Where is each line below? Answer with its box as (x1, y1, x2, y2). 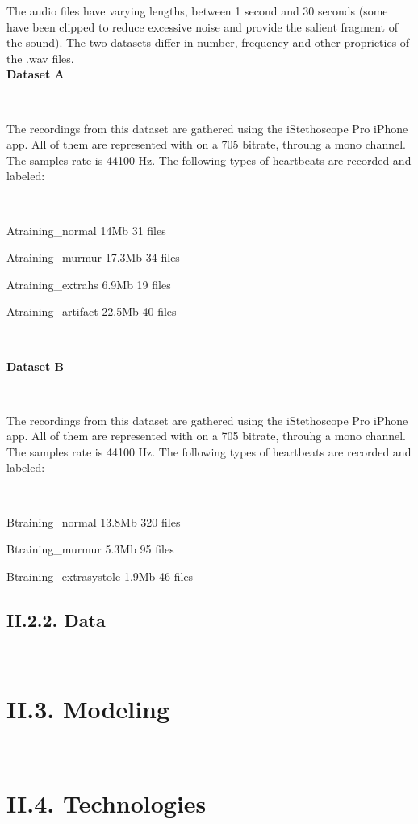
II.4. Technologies (6, 787, 207, 820)
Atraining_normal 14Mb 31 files (6, 221, 166, 238)
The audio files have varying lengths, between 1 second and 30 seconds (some (6, 2, 388, 19)
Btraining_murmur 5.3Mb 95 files (6, 540, 174, 557)
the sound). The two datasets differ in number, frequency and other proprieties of (6, 34, 410, 51)
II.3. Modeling (6, 692, 170, 725)
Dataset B (6, 357, 65, 374)
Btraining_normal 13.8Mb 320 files (6, 513, 181, 530)
